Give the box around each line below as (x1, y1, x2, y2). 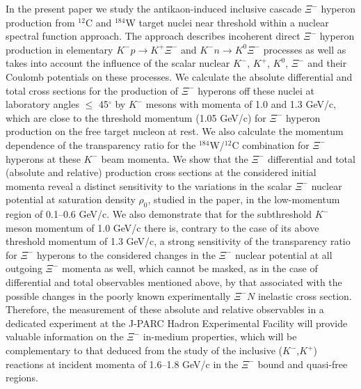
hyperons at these (6, 151, 81, 166)
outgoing (6, 261, 42, 276)
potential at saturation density (6, 192, 136, 207)
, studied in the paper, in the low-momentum (147, 192, 340, 207)
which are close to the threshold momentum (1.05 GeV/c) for (6, 110, 266, 125)
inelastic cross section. (257, 288, 352, 303)
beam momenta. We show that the (101, 151, 248, 166)
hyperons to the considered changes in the (36, 247, 216, 262)
